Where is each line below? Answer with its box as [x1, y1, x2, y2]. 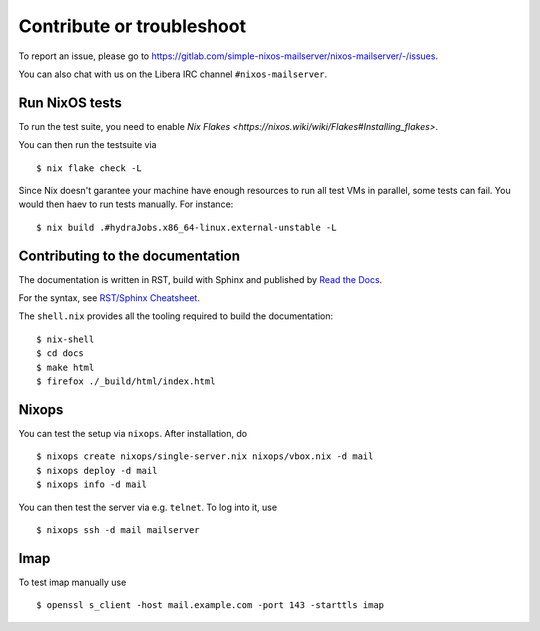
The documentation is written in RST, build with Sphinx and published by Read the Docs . [18, 273, 383, 285]
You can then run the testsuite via [18, 139, 157, 151]
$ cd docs [36, 348, 84, 359]
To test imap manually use [18, 576, 127, 588]
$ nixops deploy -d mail [36, 465, 158, 476]
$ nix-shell [36, 333, 95, 345]
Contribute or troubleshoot [18, 15, 247, 37]
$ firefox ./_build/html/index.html [36, 376, 216, 387]
